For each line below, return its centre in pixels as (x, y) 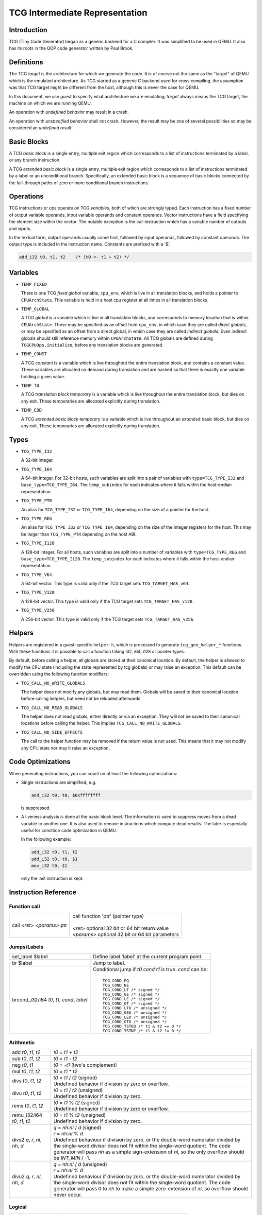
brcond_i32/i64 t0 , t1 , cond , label (50, 1000)
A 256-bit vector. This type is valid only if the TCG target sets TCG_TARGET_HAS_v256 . (108, 619)
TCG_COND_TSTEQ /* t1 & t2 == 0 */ (142, 1026)
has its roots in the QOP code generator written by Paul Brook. (71, 48)
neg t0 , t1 (23, 1065)
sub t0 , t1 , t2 (26, 1059)
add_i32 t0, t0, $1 (54, 859)
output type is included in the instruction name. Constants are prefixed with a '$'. (90, 244)
